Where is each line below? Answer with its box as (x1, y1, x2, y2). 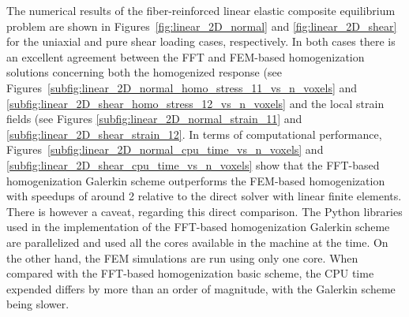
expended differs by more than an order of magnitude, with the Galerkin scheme (6, 280, 396, 296)
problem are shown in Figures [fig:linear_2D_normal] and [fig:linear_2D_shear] (6, 17, 397, 34)
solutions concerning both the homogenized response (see (6, 64, 282, 80)
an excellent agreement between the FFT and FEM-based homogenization (6, 48, 365, 65)
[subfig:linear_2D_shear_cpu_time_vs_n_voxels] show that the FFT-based (6, 156, 380, 173)
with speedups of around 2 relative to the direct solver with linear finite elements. (6, 188, 402, 204)
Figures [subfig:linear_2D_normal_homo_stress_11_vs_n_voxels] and (6, 79, 358, 95)
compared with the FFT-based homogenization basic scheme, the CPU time (6, 265, 374, 282)
